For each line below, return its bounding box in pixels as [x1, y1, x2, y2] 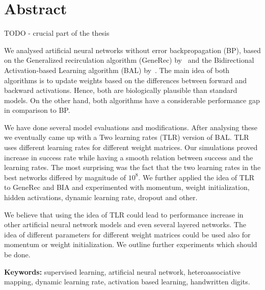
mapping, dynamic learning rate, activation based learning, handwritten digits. [4, 276, 250, 287]
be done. [4, 249, 31, 259]
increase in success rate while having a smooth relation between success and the [4, 152, 253, 162]
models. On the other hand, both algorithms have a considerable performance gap [4, 94, 260, 105]
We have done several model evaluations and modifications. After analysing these [4, 122, 258, 132]
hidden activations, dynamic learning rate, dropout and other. [4, 192, 198, 203]
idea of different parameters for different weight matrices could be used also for [4, 229, 251, 239]
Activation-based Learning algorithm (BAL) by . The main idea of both [4, 64, 230, 75]
